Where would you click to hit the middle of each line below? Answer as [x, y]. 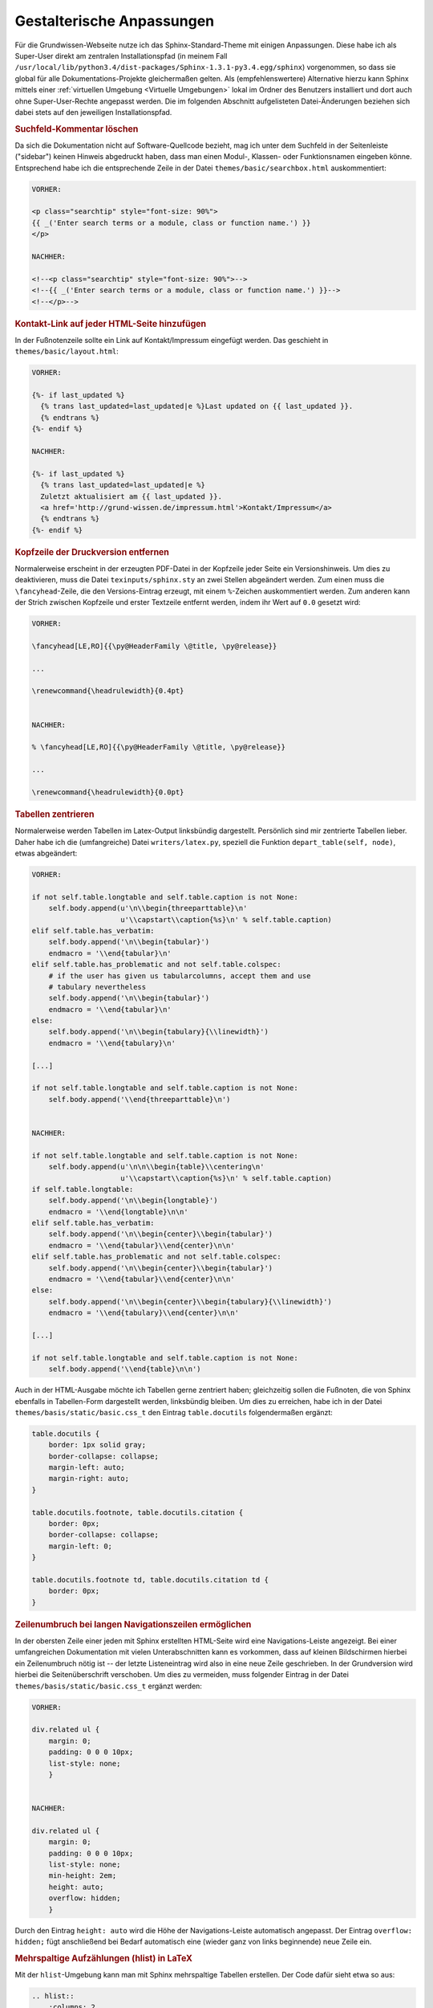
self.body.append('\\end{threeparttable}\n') [140, 1099]
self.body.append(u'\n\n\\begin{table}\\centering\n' [156, 1167]
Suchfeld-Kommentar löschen [77, 129]
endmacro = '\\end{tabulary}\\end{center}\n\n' [144, 1313]
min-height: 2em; [83, 1876]
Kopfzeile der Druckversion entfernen [92, 552]
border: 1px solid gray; [97, 1445]
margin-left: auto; [87, 1467]
